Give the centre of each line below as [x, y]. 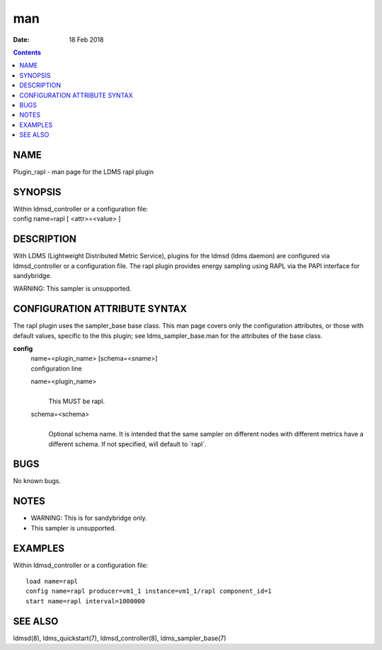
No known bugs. [37, 481]
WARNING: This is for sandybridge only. [89, 518]
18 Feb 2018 [86, 40]
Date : [21, 40]
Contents [27, 52]
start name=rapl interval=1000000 [85, 601]
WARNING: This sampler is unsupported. [72, 289]
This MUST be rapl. [77, 401]
